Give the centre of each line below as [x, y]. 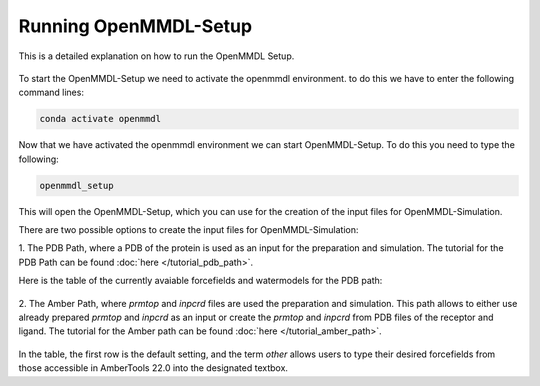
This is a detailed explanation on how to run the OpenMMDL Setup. [156, 56]
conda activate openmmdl [100, 119]
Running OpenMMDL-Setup [135, 26]
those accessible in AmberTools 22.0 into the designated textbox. [153, 368]
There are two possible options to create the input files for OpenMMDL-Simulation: [188, 230]
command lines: [51, 92]
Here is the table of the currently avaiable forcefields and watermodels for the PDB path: [200, 281]
